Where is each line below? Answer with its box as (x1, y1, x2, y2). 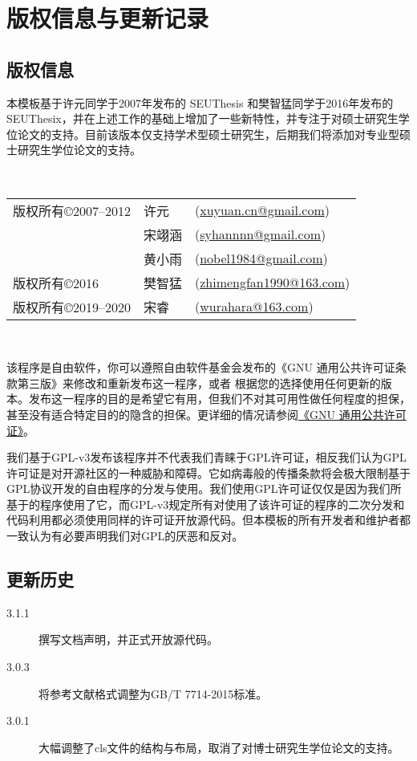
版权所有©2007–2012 (13, 201, 131, 220)
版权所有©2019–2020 (13, 297, 131, 316)
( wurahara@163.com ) (194, 297, 314, 316)
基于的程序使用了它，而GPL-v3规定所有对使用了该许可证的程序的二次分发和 (6, 495, 405, 512)
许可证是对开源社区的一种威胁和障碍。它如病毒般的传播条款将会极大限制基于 (6, 464, 411, 481)
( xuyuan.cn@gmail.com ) (194, 201, 330, 220)
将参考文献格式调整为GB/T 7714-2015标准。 (38, 685, 268, 702)
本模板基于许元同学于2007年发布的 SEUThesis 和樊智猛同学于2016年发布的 (6, 94, 394, 111)
